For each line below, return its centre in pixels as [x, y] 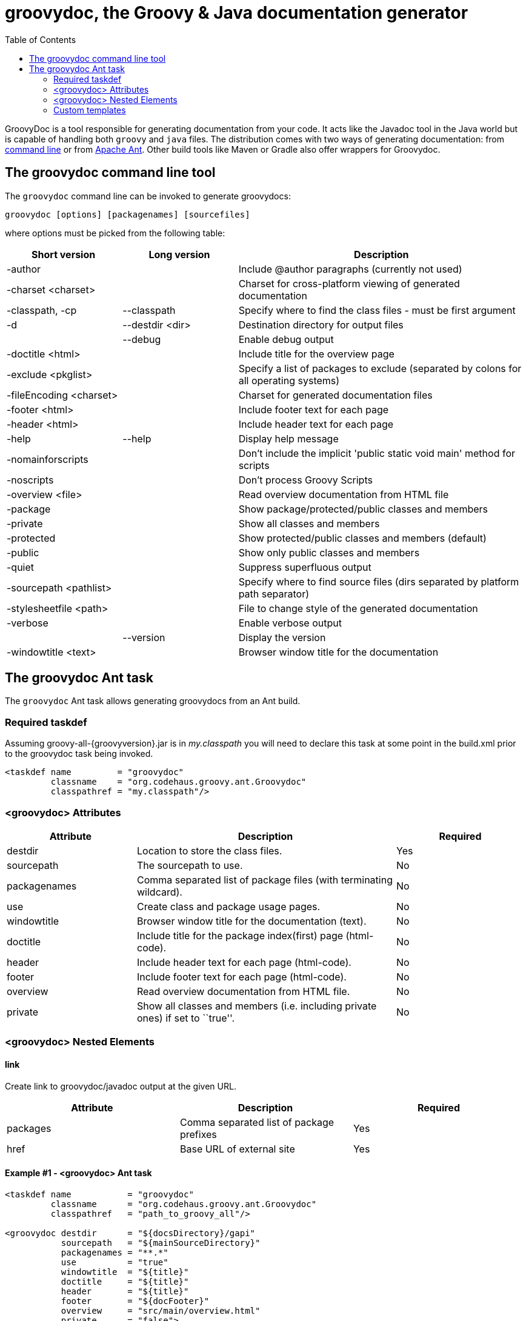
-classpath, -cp [42, 310]
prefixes [198, 1134]
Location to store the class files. [210, 850]
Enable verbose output [290, 623]
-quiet [21, 567]
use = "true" [115, 1262]
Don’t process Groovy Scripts [305, 480]
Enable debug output [286, 339]
